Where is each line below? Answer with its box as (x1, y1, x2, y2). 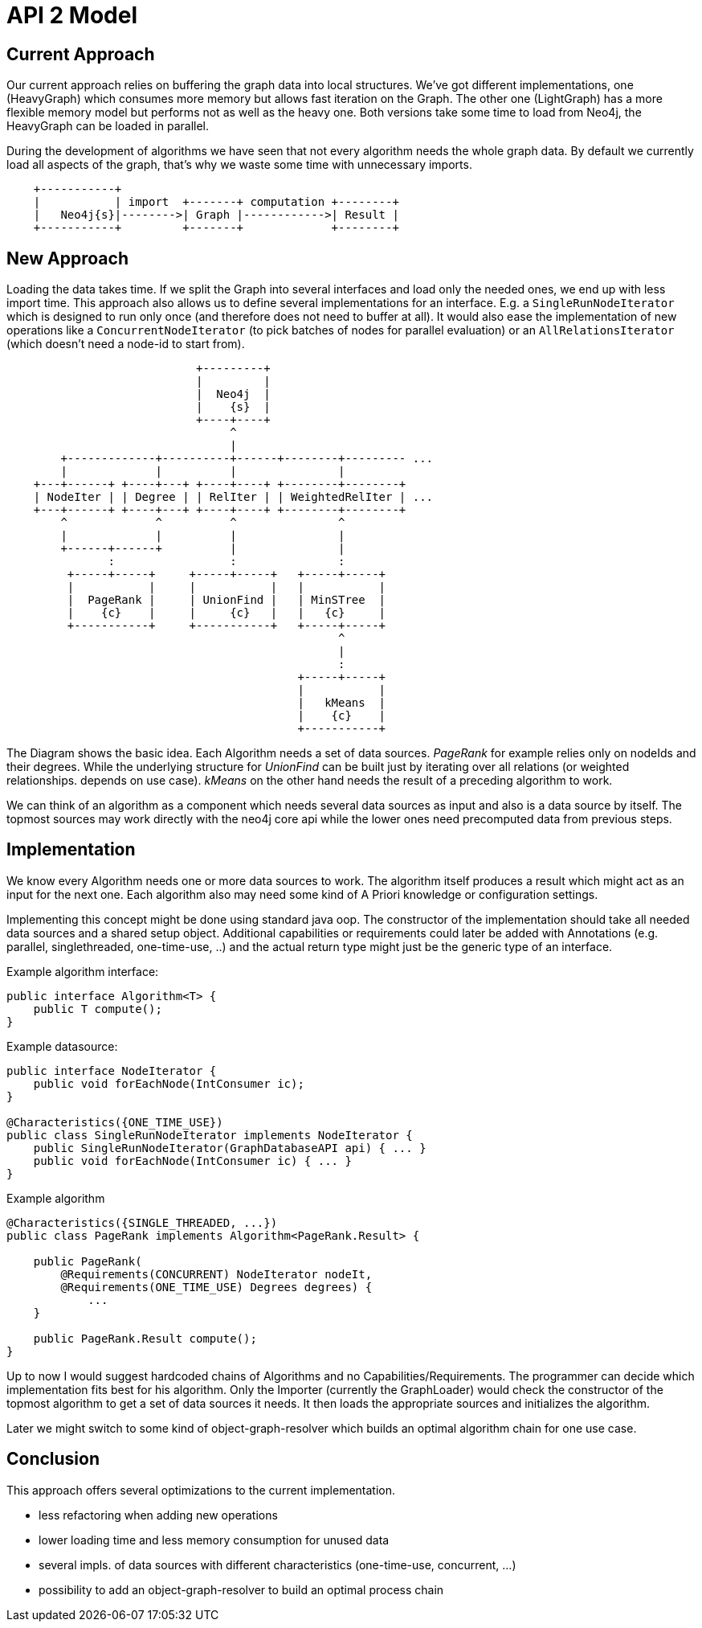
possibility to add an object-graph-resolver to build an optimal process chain (39, 1582, 444, 1597)
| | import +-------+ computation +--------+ (33, 195, 399, 209)
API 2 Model (6, 2, 137, 29)
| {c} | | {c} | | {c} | (67, 606, 386, 620)
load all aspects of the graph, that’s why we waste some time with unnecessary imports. (6, 158, 472, 172)
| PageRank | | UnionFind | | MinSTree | (67, 593, 386, 607)
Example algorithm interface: (6, 964, 159, 978)
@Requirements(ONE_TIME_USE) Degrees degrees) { (60, 1280, 373, 1294)
